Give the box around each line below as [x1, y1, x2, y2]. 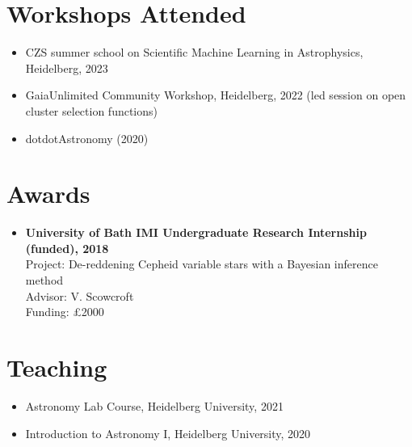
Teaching [6, 350, 107, 383]
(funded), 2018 [25, 239, 109, 256]
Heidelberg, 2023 [25, 59, 108, 76]
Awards [6, 177, 90, 210]
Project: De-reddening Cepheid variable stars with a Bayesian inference [25, 255, 378, 272]
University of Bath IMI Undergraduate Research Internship [25, 224, 367, 241]
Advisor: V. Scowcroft [25, 287, 134, 304]
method [25, 272, 64, 288]
